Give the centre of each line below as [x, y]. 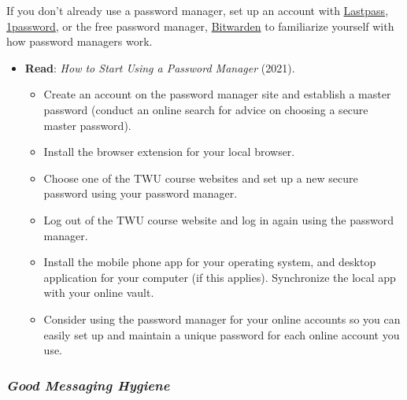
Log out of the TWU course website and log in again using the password [218, 219]
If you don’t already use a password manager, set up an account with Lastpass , [198, 10]
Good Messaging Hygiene [88, 385]
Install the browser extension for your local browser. [169, 152]
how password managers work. [80, 41]
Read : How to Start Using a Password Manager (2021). [160, 67]
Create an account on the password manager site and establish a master [217, 94]
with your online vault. [99, 293]
